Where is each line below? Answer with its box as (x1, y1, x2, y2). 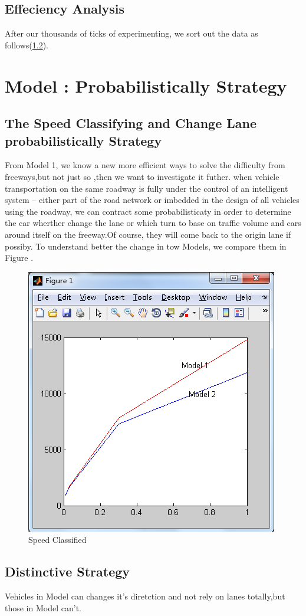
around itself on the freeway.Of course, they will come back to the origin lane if (5, 228, 291, 240)
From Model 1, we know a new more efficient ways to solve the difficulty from (5, 159, 285, 171)
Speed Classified (28, 533, 87, 546)
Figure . (5, 251, 34, 264)
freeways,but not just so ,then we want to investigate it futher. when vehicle (5, 170, 279, 182)
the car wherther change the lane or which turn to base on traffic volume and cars (5, 217, 301, 229)
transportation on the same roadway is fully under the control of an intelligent (5, 182, 288, 194)
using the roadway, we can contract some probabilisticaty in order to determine (5, 205, 291, 217)
